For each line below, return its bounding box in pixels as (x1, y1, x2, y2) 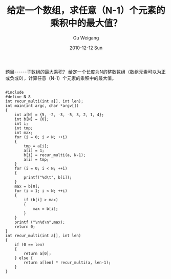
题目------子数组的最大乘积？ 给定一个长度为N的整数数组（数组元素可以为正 (5, 69, 166, 75)
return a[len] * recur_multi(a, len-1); (24, 260, 111, 265)
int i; (14, 121, 29, 126)
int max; (14, 130, 33, 135)
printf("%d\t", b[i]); (24, 175, 72, 180)
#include (5, 90, 24, 95)
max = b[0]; (14, 184, 40, 189)
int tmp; (14, 125, 33, 131)
